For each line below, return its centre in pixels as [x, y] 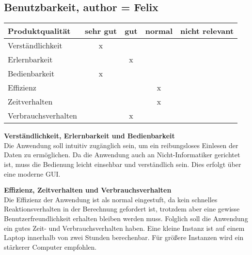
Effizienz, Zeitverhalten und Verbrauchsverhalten [88, 190]
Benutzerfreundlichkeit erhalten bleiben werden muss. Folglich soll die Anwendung [126, 218]
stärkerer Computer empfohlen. [50, 247]
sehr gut [101, 31]
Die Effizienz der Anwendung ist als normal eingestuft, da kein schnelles [111, 199]
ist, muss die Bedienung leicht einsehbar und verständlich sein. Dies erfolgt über [123, 164]
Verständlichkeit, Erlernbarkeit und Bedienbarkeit [89, 136]
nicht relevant [207, 31]
